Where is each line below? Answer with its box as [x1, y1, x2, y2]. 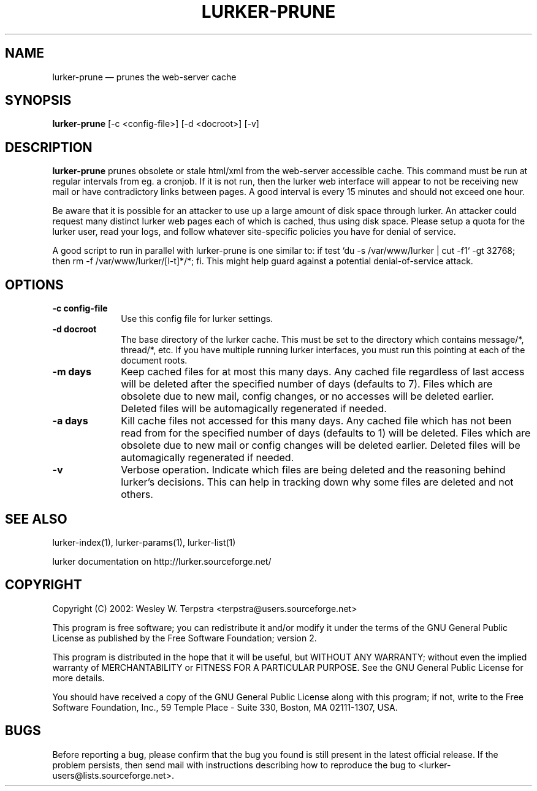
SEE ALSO [5, 511, 67, 527]
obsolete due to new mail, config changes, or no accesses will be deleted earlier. [121, 390, 494, 403]
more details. [52, 672, 105, 683]
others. [121, 488, 153, 501]
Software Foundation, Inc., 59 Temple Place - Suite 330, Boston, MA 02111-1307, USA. [52, 701, 398, 713]
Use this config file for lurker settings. [121, 313, 273, 324]
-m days [52, 365, 91, 378]
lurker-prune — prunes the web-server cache [52, 71, 237, 82]
